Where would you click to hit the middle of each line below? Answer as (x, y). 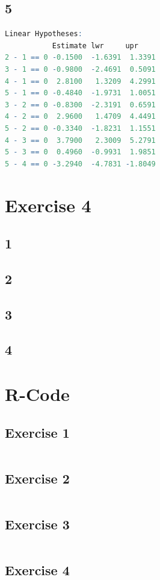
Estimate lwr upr (95, 46)
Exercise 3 (37, 524)
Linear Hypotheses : (44, 34)
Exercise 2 (37, 478)
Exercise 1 (37, 432)
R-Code (37, 394)
